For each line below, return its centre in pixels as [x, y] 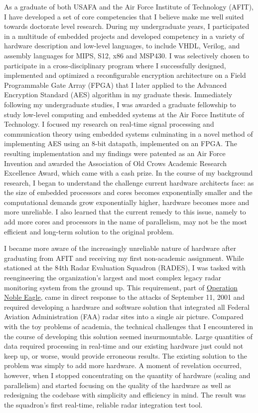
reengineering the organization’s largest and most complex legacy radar [113, 278]
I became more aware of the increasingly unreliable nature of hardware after [120, 248]
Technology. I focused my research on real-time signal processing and [109, 124]
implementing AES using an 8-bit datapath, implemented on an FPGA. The [121, 143]
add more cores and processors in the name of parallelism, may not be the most [126, 222]
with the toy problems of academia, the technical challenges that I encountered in [129, 326]
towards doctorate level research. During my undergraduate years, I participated [127, 26]
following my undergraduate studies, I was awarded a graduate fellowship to [120, 104]
